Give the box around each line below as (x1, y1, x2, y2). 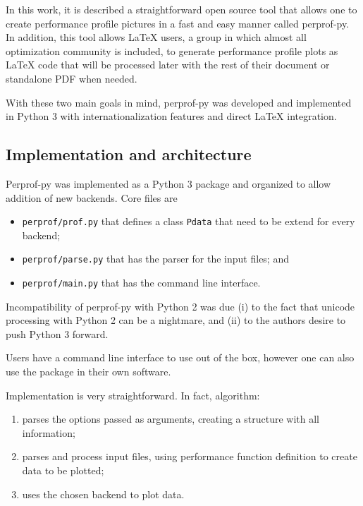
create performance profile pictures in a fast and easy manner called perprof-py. (6, 16, 350, 30)
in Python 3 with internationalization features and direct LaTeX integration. (6, 109, 337, 124)
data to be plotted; (22, 463, 104, 478)
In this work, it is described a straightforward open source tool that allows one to (6, 2, 357, 16)
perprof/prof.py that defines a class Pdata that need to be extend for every (22, 214, 355, 229)
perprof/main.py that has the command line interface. (22, 275, 261, 290)
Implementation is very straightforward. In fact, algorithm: (6, 387, 260, 402)
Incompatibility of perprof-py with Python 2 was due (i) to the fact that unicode (6, 299, 355, 313)
